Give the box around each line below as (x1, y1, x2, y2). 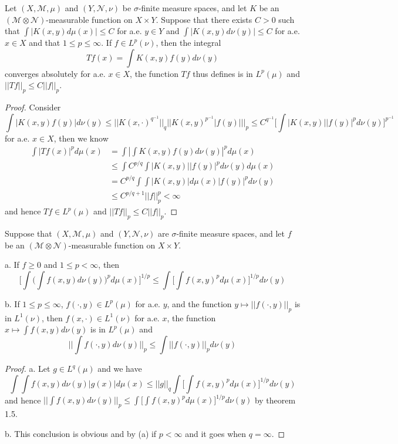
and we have (97, 362, 142, 375)
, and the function (167, 297, 232, 310)
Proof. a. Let (5, 362, 50, 375)
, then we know (53, 132, 109, 144)
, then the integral (156, 36, 221, 49)
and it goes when (185, 427, 247, 439)
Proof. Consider (5, 101, 61, 113)
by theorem (254, 393, 296, 406)
